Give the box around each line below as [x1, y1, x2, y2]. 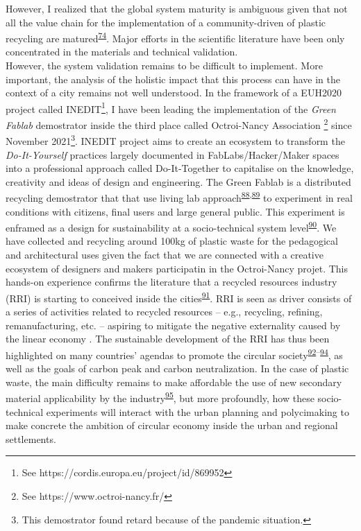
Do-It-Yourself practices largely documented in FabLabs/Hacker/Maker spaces [6, 147, 339, 162]
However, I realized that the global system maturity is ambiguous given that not [6, 1, 348, 15]
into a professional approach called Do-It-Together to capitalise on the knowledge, [6, 161, 354, 175]
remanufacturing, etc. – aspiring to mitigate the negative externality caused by [6, 317, 341, 332]
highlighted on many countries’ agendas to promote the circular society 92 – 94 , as [6, 345, 343, 362]
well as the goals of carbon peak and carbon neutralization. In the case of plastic [6, 361, 349, 376]
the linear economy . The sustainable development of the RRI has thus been [6, 331, 330, 346]
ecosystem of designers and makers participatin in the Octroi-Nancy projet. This [6, 261, 348, 275]
